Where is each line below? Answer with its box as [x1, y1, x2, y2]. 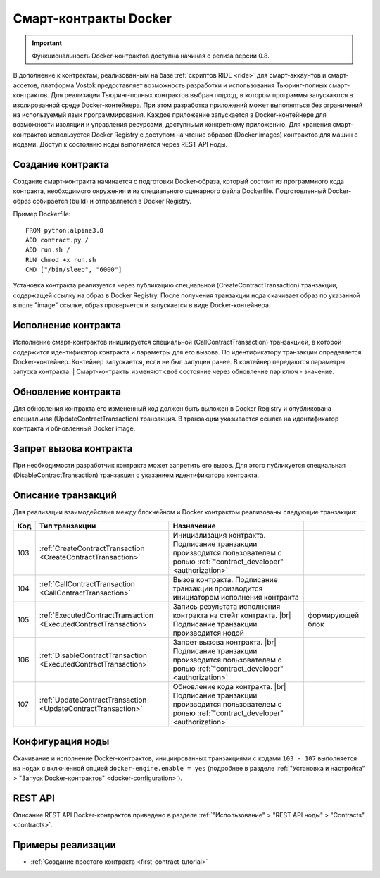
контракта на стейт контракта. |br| [172, 610, 291, 620]
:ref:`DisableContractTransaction [39, 650, 148, 660]
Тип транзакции [39, 521, 96, 531]
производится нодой [172, 628, 244, 638]
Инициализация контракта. [172, 530, 266, 540]
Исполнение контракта [13, 319, 122, 331]
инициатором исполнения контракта [172, 592, 299, 602]
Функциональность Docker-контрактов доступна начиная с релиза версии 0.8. [32, 51, 270, 60]
